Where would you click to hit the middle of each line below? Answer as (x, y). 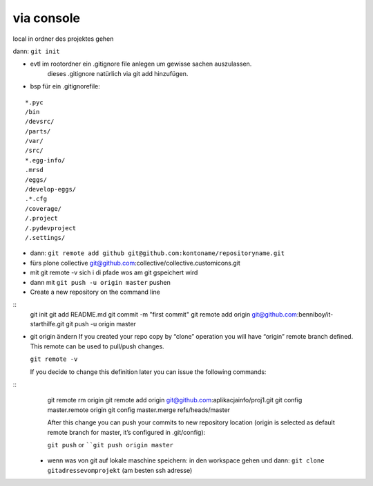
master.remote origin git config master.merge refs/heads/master (139, 410)
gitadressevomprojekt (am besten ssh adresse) (120, 470)
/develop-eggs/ (51, 189)
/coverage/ (44, 208)
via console (47, 18)
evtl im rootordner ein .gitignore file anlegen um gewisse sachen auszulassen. (141, 64)
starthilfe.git (47, 324)
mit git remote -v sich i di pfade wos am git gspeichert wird (114, 272)
